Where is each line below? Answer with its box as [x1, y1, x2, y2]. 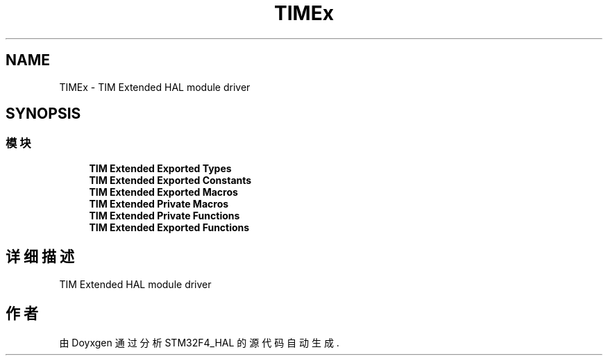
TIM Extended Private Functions [89, 209, 240, 221]
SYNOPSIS [6, 105, 81, 123]
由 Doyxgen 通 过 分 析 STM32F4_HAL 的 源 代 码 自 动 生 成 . [59, 336, 339, 349]
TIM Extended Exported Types [89, 162, 232, 174]
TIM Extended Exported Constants [89, 174, 252, 186]
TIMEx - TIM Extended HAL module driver [59, 81, 251, 93]
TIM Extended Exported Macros [89, 185, 238, 198]
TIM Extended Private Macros [89, 197, 229, 210]
